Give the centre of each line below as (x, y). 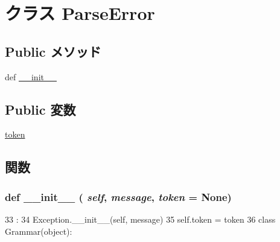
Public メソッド (53, 51)
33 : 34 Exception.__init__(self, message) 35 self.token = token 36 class (140, 219)
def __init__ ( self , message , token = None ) (118, 196)
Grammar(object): (39, 231)
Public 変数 (40, 109)
